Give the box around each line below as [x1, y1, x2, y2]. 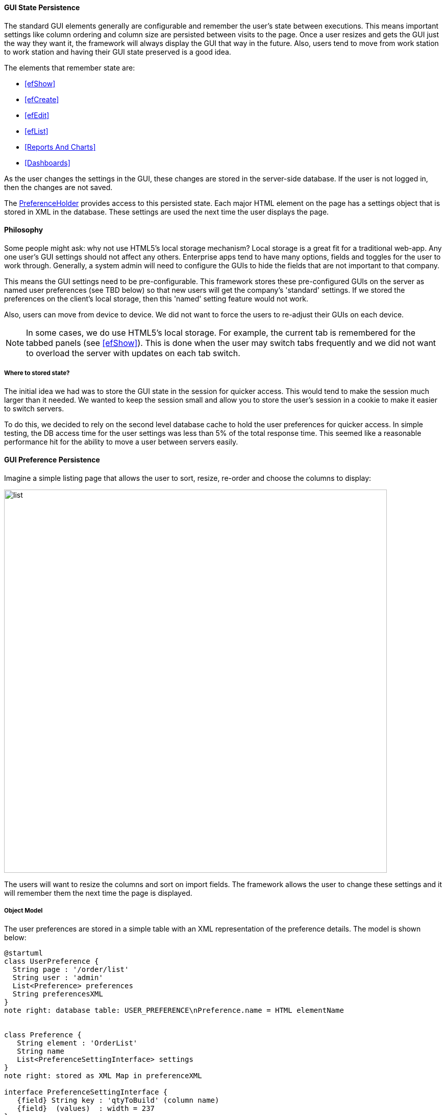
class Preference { [4, 1030, 82, 1039]
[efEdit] [24, 110, 49, 120]
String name [17, 1047, 65, 1055]
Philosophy [4, 225, 43, 235]
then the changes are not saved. [4, 182, 113, 192]
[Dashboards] [24, 158, 70, 167]
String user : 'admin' [12, 973, 103, 982]
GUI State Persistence [4, 3, 80, 12]
